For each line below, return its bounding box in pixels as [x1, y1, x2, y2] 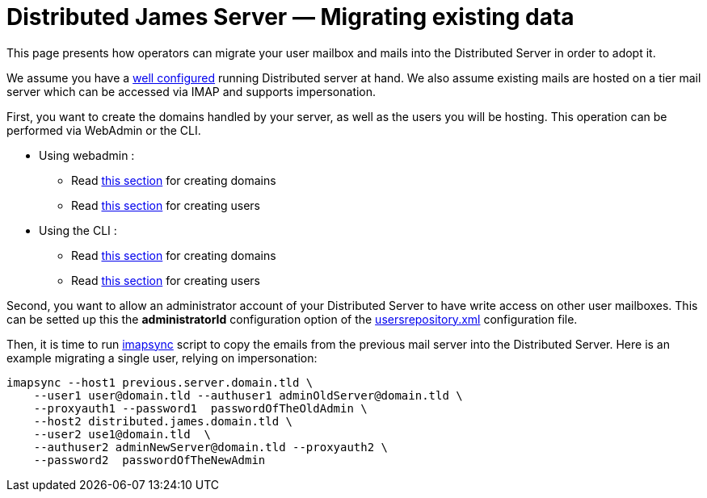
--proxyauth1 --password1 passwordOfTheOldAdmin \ [33, 401, 368, 415]
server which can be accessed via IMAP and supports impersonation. [6, 84, 377, 98]
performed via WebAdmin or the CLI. [6, 123, 201, 137]
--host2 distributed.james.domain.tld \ [33, 414, 293, 428]
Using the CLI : [39, 223, 117, 237]
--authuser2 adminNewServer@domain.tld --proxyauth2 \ [33, 440, 389, 454]
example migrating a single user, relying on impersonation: [6, 350, 318, 365]
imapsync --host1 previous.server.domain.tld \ [6, 375, 314, 389]
